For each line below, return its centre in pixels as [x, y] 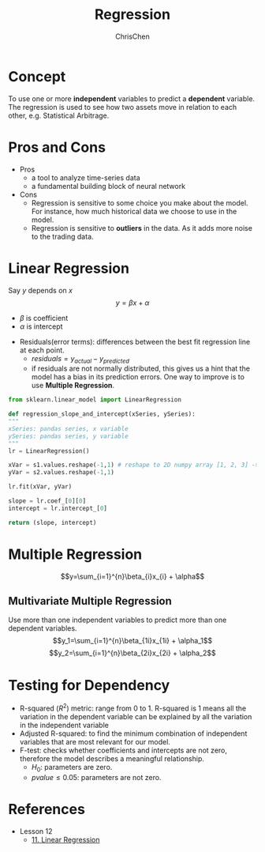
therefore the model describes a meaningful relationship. [112, 759]
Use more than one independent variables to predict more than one [118, 620]
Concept [37, 76]
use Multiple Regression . [73, 386]
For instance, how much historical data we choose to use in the [134, 211]
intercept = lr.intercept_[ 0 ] [58, 508]
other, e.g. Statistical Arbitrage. [59, 115]
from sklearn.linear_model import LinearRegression [95, 400]
